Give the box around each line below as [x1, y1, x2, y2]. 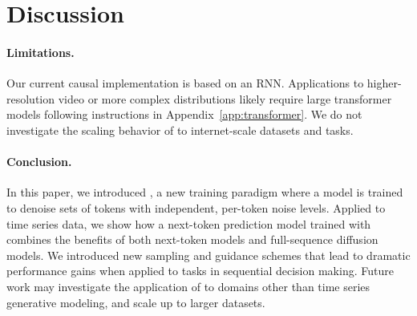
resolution [6, 90, 55, 107]
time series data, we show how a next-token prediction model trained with [6, 215, 371, 232]
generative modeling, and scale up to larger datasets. [6, 294, 265, 310]
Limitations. [6, 43, 75, 60]
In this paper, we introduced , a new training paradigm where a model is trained [6, 184, 403, 201]
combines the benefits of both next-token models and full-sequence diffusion [6, 231, 379, 248]
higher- [366, 75, 402, 91]
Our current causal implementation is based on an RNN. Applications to [6, 75, 364, 91]
